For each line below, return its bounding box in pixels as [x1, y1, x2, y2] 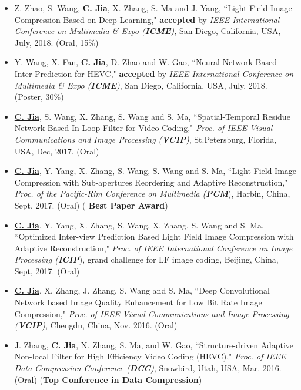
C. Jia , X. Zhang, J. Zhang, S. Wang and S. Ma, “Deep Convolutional [14, 284, 270, 297]
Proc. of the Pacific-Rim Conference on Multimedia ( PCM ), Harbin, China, [14, 187, 290, 200]
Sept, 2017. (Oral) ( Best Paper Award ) [14, 199, 168, 211]
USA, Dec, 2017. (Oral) [14, 144, 99, 157]
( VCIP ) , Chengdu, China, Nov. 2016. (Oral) [14, 319, 178, 331]
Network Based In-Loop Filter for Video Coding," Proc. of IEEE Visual [14, 122, 273, 134]
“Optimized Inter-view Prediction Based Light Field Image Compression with [14, 230, 294, 243]
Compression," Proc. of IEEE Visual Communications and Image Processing [14, 307, 289, 320]
